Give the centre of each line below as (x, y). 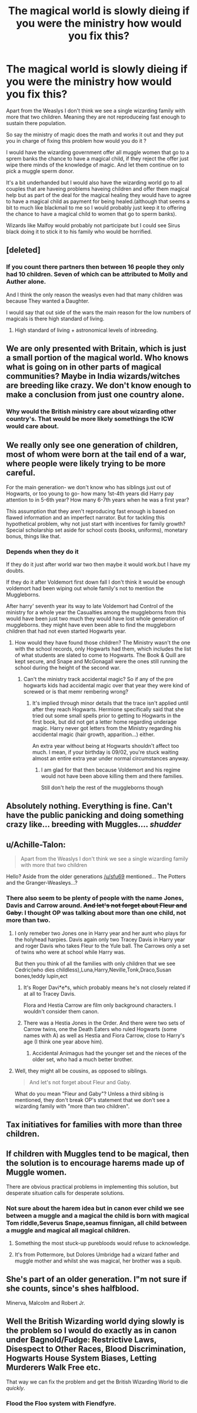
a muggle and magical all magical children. (68, 1230)
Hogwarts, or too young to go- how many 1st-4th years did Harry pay (90, 493)
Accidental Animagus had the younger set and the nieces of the (109, 1053)
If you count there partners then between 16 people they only (95, 267)
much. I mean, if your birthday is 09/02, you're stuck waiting (105, 752)
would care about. (33, 426)
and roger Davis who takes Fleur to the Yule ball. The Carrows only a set (102, 946)
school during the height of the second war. (68, 668)
